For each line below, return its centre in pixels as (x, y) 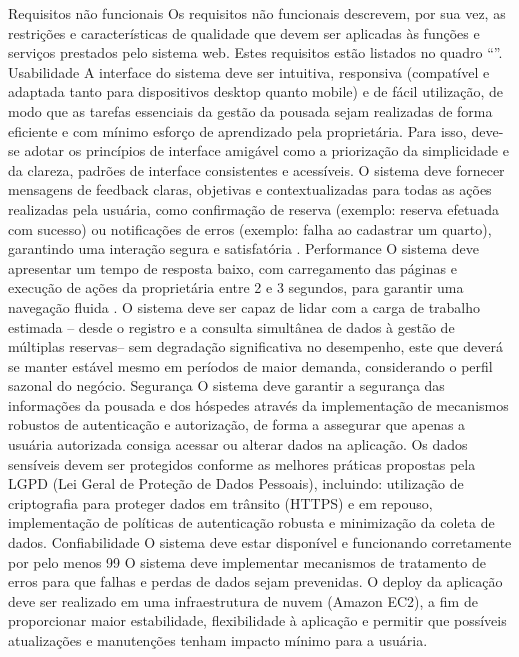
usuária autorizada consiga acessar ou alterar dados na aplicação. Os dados (238, 444)
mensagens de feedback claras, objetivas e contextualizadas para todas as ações (250, 189)
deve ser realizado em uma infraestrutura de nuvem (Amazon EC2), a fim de (243, 600)
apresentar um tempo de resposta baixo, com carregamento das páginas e (232, 267)
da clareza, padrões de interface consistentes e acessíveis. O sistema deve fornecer (256, 169)
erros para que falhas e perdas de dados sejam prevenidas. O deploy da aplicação (255, 581)
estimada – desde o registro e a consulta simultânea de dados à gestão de (231, 326)
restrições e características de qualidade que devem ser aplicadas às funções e (244, 32)
